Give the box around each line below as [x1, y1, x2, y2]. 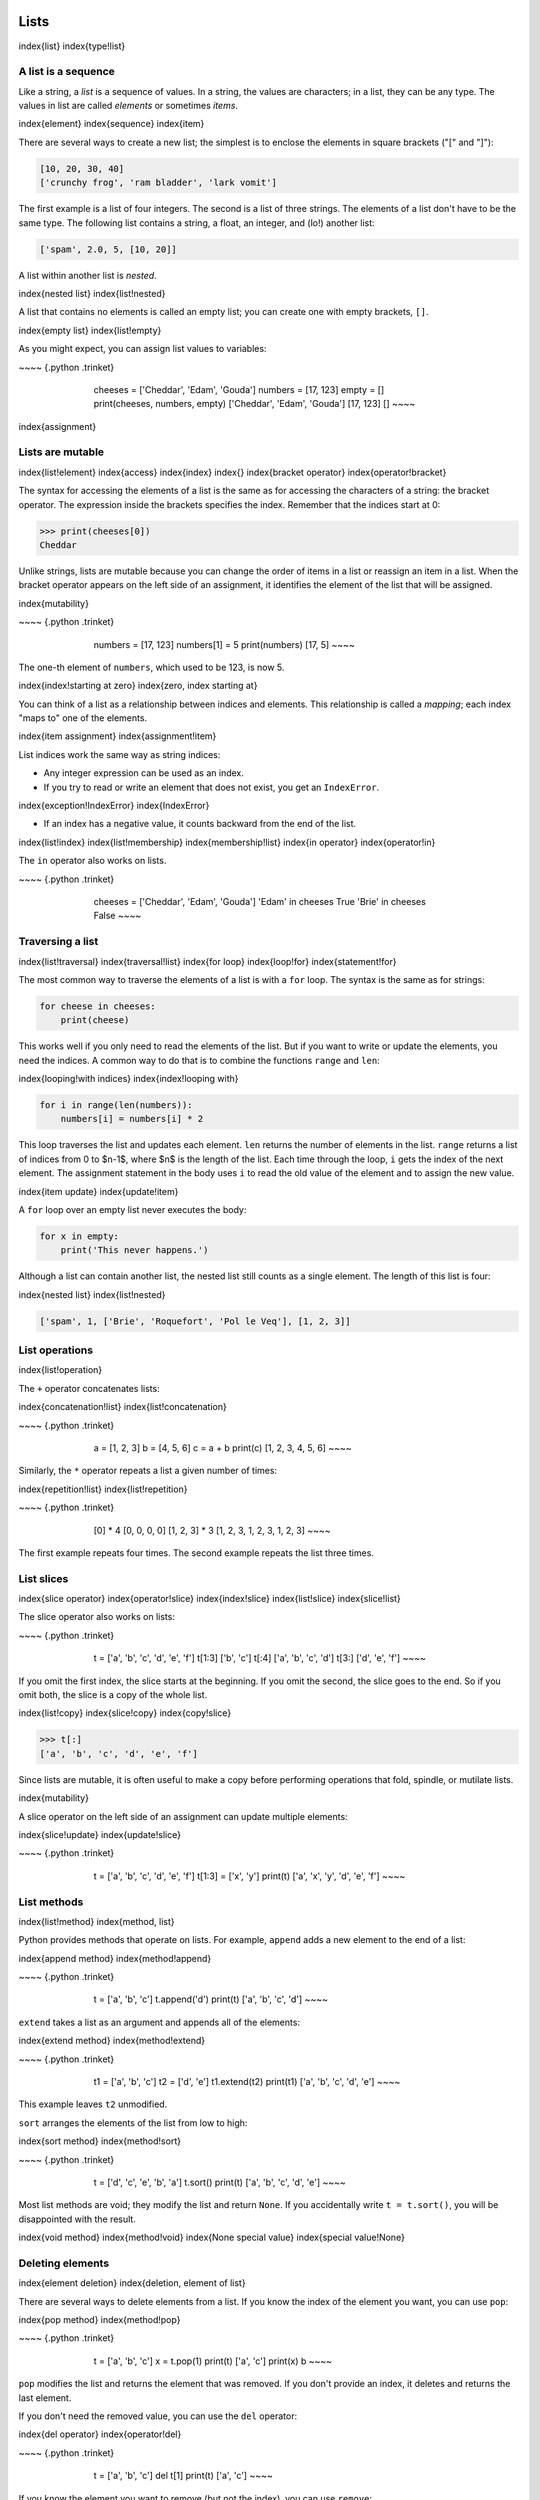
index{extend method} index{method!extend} [18, 2035, 205, 2047]
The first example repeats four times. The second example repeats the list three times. [18, 1546, 375, 1559]
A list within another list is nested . [18, 269, 157, 281]
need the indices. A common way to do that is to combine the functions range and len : [18, 1054, 380, 1066]
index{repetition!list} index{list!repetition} [18, 1483, 188, 1495]
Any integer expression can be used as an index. [43, 767, 245, 779]
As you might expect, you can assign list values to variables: [18, 343, 267, 355]
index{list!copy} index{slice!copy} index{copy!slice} [18, 1707, 232, 1719]
